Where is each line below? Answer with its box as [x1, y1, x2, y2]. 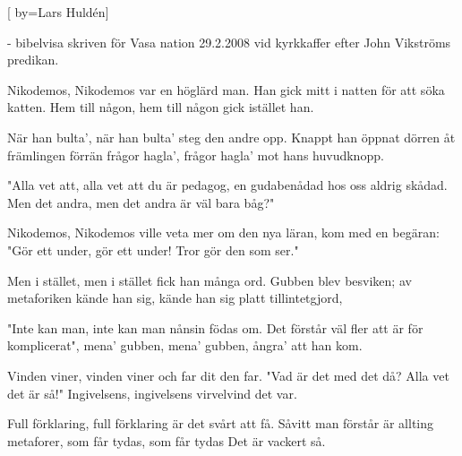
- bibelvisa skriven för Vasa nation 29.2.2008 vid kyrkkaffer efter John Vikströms [7, 32, 451, 51]
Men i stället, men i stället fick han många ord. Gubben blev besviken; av [7, 271, 412, 289]
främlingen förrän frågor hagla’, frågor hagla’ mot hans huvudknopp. [7, 145, 384, 164]
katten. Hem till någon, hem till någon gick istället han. [7, 98, 314, 116]
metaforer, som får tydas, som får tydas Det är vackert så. [7, 431, 326, 450]
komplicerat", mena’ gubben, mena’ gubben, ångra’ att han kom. [7, 336, 363, 355]
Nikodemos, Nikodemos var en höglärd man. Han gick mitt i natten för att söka [7, 80, 445, 99]
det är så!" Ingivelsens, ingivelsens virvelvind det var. [7, 383, 297, 402]
